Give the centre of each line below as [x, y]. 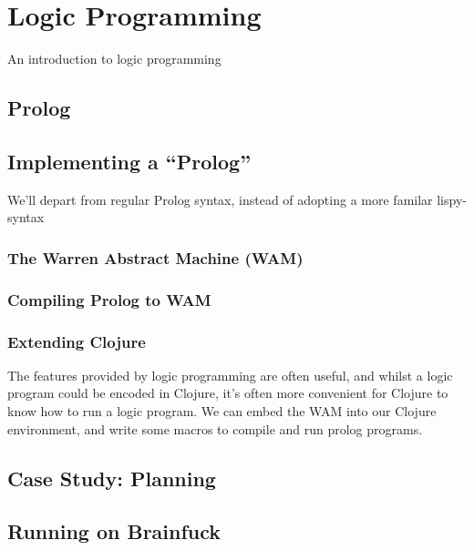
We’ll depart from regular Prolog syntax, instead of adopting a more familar [220, 199]
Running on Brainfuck [114, 531]
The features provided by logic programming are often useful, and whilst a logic [230, 375]
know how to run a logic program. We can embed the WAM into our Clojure [222, 410]
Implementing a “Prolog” [129, 161]
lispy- [452, 199]
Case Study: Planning [112, 478]
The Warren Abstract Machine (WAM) [155, 257]
